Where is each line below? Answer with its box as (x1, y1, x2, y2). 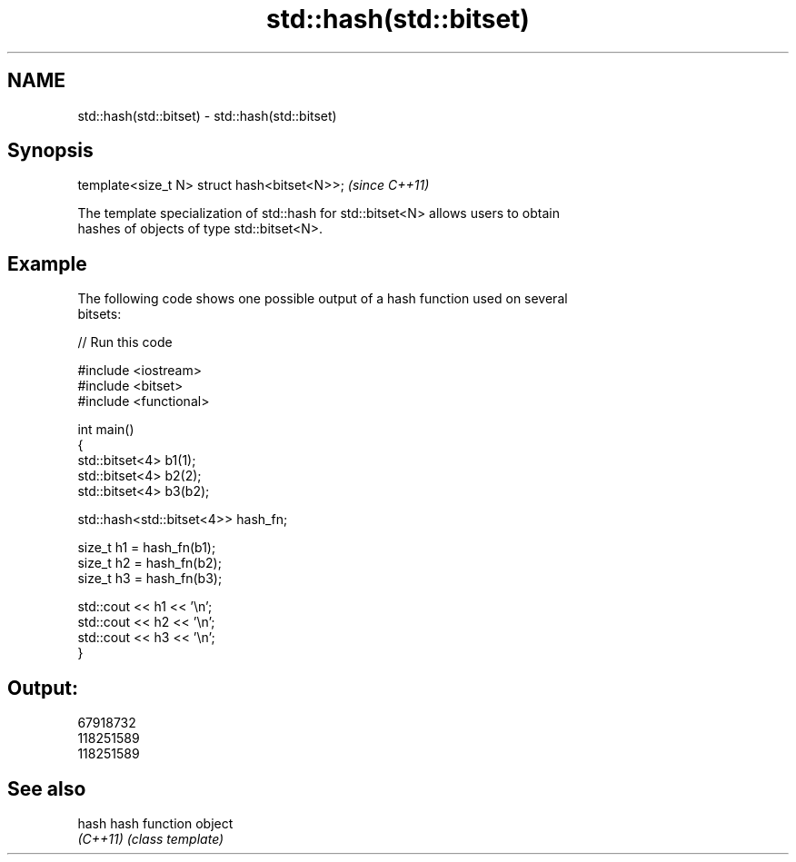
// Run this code (77, 334, 173, 351)
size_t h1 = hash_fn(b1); (77, 540, 216, 556)
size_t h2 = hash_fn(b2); (77, 555, 222, 571)
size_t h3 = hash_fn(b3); (77, 570, 223, 587)
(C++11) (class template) (77, 830, 224, 847)
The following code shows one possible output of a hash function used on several (77, 291, 568, 307)
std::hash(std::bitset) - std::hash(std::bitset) (77, 107, 337, 124)
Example (7, 252, 87, 275)
